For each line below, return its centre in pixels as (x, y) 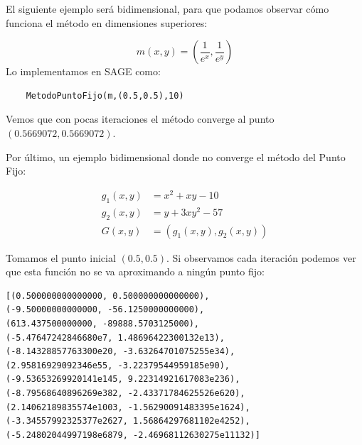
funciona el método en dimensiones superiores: (107, 22)
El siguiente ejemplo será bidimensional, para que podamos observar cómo (167, 9)
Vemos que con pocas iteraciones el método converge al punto (140, 119)
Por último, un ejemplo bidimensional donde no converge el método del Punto (176, 156)
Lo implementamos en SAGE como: (83, 71)
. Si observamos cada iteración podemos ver (261, 257)
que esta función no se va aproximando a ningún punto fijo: (135, 271)
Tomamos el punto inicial (61, 257)
